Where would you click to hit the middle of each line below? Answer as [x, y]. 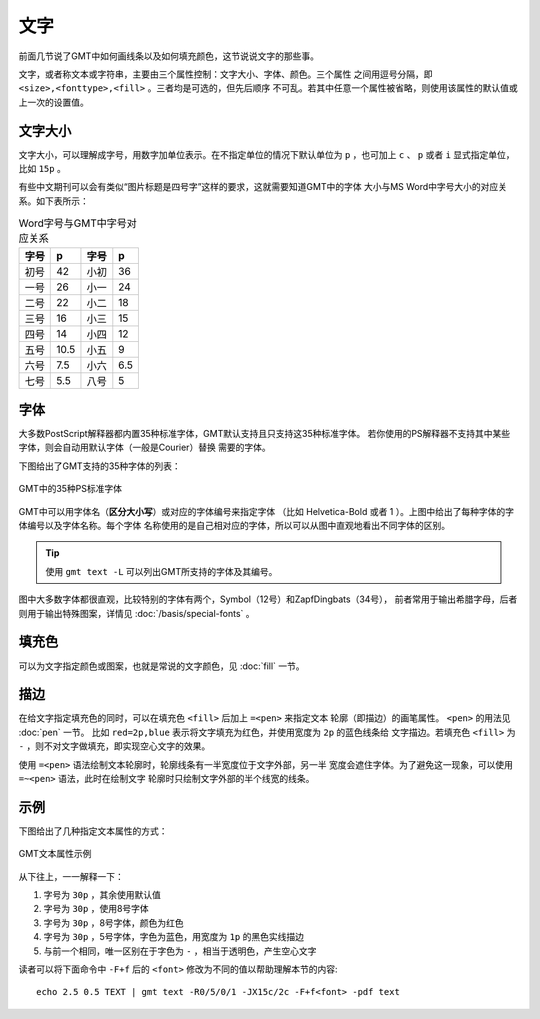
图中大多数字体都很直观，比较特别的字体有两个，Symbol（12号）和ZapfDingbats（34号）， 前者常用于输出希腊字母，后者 [268, 599]
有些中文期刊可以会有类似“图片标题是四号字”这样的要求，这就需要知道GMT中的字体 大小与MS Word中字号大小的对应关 [263, 187]
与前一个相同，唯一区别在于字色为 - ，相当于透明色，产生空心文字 [180, 951]
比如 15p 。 [42, 169]
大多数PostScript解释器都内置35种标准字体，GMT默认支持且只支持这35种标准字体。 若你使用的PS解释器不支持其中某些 [264, 434]
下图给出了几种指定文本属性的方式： [93, 831]
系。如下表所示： [53, 201]
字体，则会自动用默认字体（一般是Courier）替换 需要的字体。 [145, 447]
